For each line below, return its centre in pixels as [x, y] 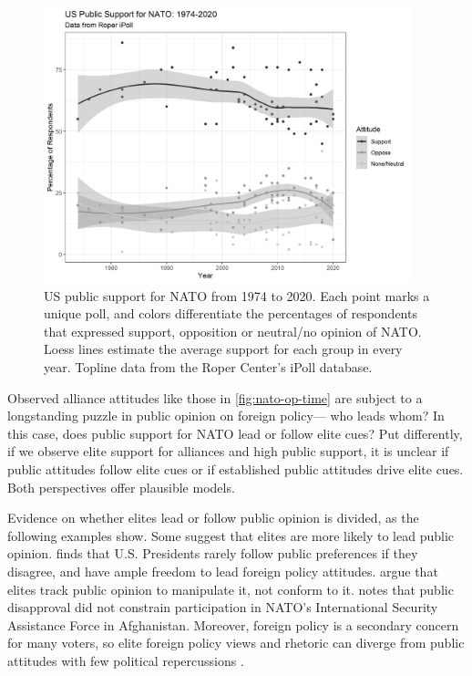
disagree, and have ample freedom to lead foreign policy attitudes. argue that [223, 571]
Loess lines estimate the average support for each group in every [223, 349]
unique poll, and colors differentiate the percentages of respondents [231, 313]
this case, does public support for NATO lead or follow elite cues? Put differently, [235, 433]
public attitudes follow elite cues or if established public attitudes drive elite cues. [236, 469]
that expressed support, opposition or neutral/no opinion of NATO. [233, 331]
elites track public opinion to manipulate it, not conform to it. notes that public [231, 589]
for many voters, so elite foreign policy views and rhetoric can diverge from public [236, 643]
